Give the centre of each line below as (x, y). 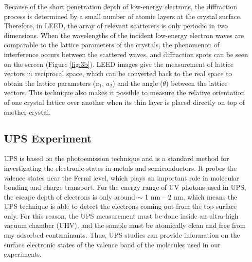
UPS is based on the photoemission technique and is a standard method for (117, 158)
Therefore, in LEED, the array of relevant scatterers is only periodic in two (116, 26)
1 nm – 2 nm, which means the (191, 196)
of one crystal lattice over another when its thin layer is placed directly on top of (125, 102)
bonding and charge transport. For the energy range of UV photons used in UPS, (125, 187)
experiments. (23, 254)
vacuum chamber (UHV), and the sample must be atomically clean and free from (125, 225)
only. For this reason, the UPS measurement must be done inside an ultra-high (121, 215)
